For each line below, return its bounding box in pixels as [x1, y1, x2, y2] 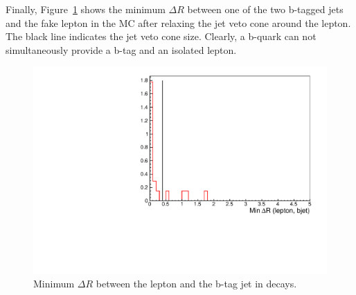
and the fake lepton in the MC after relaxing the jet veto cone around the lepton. [6, 15, 351, 30]
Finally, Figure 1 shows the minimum [6, 2, 166, 16]
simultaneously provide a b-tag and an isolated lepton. [6, 42, 237, 57]
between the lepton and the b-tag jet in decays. [96, 276, 297, 290]
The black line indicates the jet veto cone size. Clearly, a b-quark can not [6, 29, 317, 44]
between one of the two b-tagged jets [187, 2, 344, 16]
